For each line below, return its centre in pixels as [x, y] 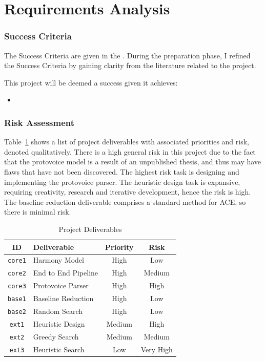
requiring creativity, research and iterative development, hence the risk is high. [128, 192]
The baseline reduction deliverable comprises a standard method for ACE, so [125, 201]
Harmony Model [59, 260]
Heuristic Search [59, 349]
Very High [157, 349]
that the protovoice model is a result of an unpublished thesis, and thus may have [133, 162]
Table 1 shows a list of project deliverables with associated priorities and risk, [127, 142]
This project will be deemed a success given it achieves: [91, 82]
